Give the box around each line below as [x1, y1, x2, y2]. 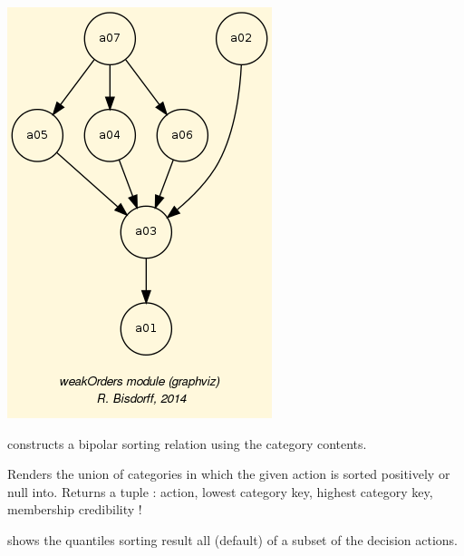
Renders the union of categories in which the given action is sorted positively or [7, 464, 450, 483]
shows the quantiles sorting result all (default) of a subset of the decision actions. [7, 530, 458, 549]
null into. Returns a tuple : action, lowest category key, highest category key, [7, 482, 433, 501]
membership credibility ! [7, 500, 142, 519]
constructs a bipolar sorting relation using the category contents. [7, 434, 367, 453]
